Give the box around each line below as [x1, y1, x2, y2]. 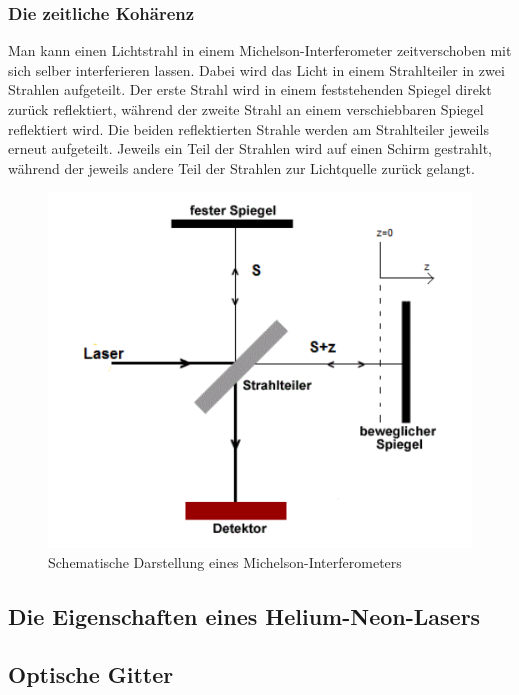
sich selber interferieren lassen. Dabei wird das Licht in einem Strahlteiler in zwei [8, 59, 505, 80]
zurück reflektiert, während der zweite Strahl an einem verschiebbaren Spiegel [8, 99, 484, 119]
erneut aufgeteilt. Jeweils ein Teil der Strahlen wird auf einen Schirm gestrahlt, [8, 138, 492, 159]
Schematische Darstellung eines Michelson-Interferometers [48, 551, 402, 572]
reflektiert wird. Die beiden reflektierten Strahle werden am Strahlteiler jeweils [8, 118, 489, 139]
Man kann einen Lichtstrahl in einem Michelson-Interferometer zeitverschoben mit [8, 40, 512, 61]
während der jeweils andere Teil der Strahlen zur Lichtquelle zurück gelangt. [8, 157, 475, 178]
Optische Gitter [8, 659, 174, 690]
